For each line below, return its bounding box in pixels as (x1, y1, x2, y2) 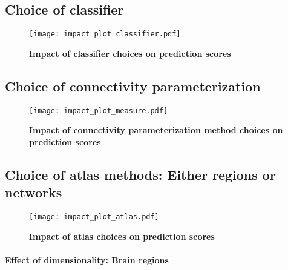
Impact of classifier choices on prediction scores (29, 47, 231, 59)
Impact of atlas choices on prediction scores (29, 229, 215, 242)
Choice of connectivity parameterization (5, 76, 261, 95)
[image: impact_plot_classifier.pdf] (29, 30, 181, 39)
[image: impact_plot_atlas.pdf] (29, 212, 159, 222)
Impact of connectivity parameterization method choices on (29, 123, 283, 136)
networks (5, 183, 62, 202)
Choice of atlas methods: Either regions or (5, 165, 276, 183)
